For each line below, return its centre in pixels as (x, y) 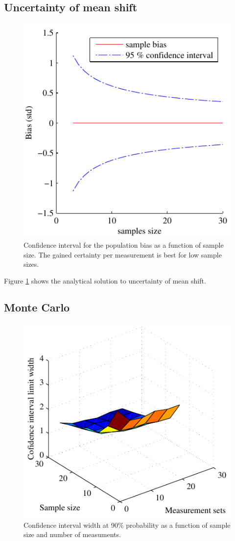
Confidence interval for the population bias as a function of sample (124, 245)
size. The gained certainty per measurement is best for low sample (123, 254)
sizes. (31, 264)
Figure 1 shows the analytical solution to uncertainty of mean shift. (105, 280)
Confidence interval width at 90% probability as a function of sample (127, 525)
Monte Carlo (37, 307)
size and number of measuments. (72, 534)
